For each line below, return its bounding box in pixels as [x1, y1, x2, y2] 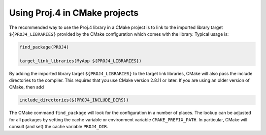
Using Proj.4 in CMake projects [9, 7, 139, 18]
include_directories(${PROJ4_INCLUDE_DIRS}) [19, 97, 129, 103]
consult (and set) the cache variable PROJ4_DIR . [9, 124, 108, 130]
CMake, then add [9, 84, 44, 90]
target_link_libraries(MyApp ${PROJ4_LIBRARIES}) [19, 58, 142, 64]
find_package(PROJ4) [19, 44, 69, 50]
